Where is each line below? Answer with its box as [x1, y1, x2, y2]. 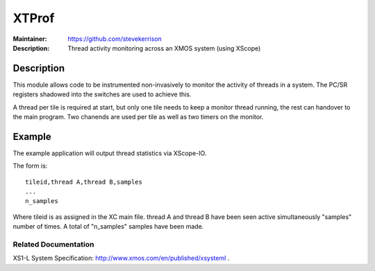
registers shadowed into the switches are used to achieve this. [12, 90, 192, 98]
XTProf [12, 10, 55, 26]
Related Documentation [12, 240, 94, 250]
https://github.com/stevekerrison [67, 35, 162, 43]
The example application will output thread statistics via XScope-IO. [12, 149, 207, 157]
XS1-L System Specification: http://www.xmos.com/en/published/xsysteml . [12, 254, 230, 263]
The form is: [12, 161, 48, 170]
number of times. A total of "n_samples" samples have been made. [12, 222, 204, 231]
